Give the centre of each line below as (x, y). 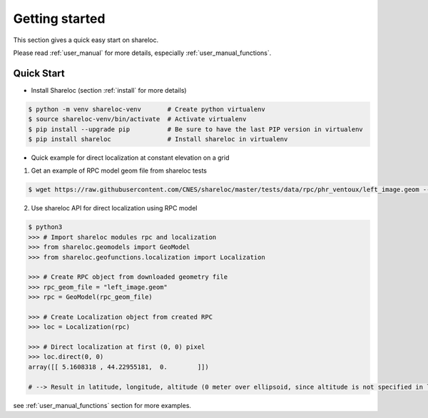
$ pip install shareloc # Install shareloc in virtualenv (158, 139)
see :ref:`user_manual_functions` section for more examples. (102, 405)
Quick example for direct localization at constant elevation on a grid (130, 158)
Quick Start (39, 73)
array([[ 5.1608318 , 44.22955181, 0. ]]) (119, 367)
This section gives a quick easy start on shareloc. (86, 40)
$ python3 (45, 227)
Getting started (59, 19)
